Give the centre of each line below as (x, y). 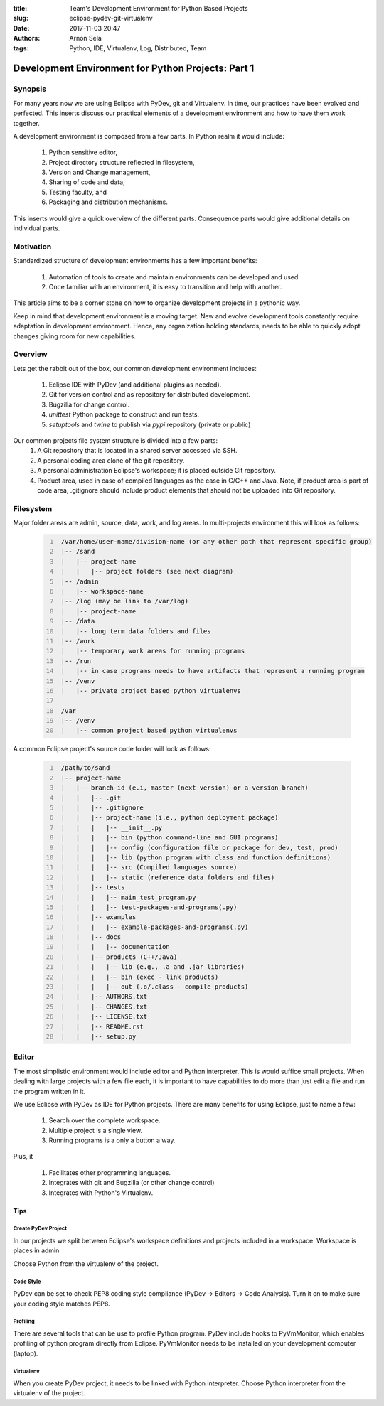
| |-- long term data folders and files (136, 631)
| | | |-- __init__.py (112, 827)
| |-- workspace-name (102, 591)
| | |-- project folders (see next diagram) (147, 571)
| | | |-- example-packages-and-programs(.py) (155, 927)
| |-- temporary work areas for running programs (153, 651)
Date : (21, 28)
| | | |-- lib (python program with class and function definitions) (196, 857)
